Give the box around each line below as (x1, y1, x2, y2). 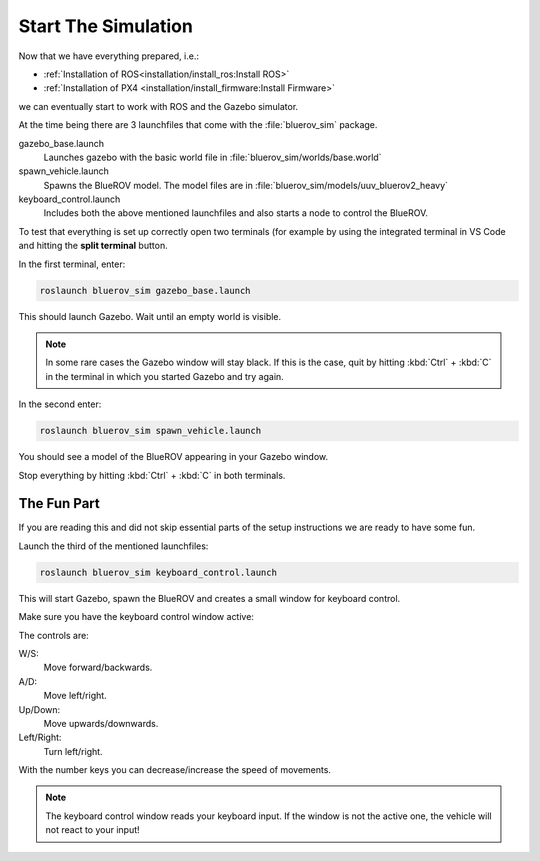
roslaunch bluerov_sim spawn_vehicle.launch (39, 425, 262, 437)
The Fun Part (18, 495, 100, 512)
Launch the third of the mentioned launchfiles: (18, 540, 209, 552)
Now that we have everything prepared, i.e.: (18, 50, 200, 62)
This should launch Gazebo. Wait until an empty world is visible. (18, 310, 282, 322)
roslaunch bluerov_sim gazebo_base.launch (39, 285, 251, 296)
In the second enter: (18, 398, 102, 410)
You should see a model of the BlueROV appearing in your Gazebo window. (18, 451, 329, 463)
